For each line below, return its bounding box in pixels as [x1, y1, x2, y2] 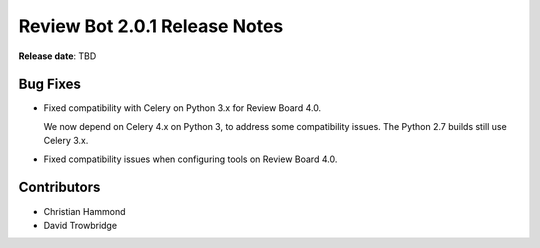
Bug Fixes [18, 76, 82, 93]
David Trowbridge [43, 219, 118, 231]
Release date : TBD [18, 50, 97, 62]
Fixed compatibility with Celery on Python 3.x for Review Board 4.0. [43, 102, 322, 114]
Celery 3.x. [43, 135, 89, 147]
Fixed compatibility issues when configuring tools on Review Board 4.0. [43, 153, 338, 165]
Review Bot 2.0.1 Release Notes [18, 15, 284, 37]
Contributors [18, 179, 101, 196]
